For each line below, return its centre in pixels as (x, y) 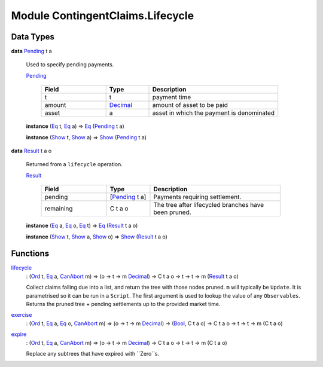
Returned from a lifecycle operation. (74, 164)
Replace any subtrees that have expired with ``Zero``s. (93, 354)
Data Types (33, 37)
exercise (22, 315)
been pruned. (172, 212)
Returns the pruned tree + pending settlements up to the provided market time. (123, 304)
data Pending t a (31, 51)
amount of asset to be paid (190, 105)
